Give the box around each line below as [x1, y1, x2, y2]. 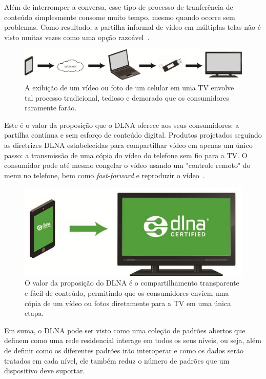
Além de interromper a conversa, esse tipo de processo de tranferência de [4, 2, 233, 12]
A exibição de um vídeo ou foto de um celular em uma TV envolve [25, 82, 234, 92]
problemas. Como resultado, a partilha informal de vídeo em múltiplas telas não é [4, 22, 261, 32]
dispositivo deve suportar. [4, 365, 85, 376]
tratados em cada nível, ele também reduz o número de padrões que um [4, 355, 230, 366]
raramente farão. [25, 102, 77, 113]
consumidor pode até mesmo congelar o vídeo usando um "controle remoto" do [4, 160, 251, 170]
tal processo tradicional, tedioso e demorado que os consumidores [25, 92, 229, 103]
